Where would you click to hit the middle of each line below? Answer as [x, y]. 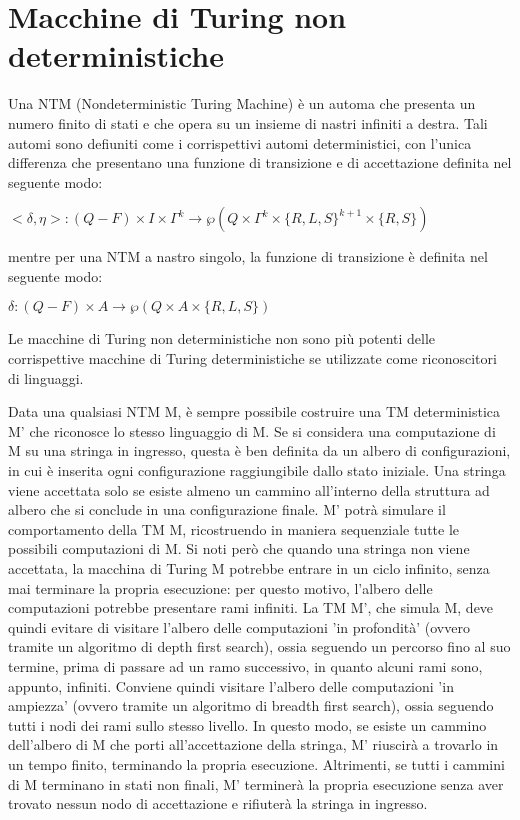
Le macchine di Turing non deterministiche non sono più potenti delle [222, 338]
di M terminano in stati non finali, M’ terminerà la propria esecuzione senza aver [256, 783]
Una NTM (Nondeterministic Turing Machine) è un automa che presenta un [242, 103]
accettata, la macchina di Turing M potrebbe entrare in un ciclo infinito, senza [249, 568]
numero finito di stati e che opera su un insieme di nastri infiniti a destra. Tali [248, 122]
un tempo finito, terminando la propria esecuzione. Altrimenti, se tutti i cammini [256, 763]
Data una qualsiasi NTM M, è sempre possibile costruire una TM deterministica [254, 411]
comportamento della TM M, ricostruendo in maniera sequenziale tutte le [234, 528]
